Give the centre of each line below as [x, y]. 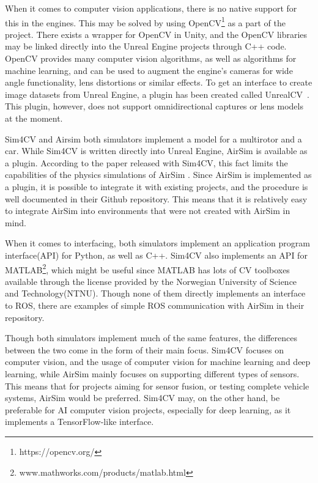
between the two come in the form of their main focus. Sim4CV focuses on [145, 349]
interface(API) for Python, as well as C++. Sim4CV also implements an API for [156, 255]
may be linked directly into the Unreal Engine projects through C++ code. [146, 46]
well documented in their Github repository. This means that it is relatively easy [156, 198]
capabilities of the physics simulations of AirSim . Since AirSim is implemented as [158, 175]
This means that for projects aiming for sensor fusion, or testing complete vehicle [157, 385]
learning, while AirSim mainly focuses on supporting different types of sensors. [152, 373]
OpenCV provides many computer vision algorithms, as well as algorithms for [151, 58]
